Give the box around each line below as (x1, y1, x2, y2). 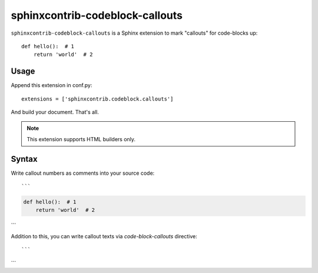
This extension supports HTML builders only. (26, 135, 135, 142)
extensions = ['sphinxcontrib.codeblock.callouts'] (21, 95, 174, 102)
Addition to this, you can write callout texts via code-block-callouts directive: (11, 232, 197, 239)
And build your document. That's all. (11, 109, 100, 116)
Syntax (11, 154, 38, 164)
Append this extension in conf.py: (11, 82, 92, 89)
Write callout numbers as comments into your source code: (11, 169, 155, 177)
